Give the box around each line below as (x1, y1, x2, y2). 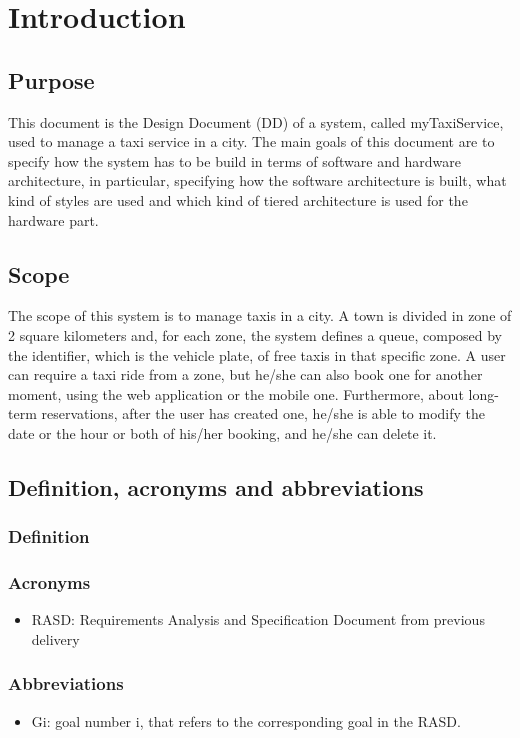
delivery (31, 628, 80, 649)
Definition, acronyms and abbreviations (8, 471, 424, 502)
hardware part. (8, 209, 99, 230)
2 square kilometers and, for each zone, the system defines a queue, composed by (8, 324, 503, 345)
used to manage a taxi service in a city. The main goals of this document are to (8, 131, 495, 152)
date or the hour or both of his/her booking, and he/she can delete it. (8, 422, 437, 443)
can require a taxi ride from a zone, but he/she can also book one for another (8, 364, 483, 385)
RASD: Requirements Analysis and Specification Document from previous (31, 609, 485, 630)
